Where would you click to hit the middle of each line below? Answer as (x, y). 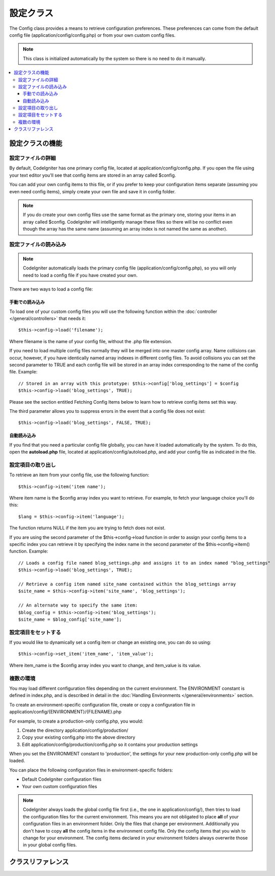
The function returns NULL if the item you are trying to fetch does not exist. (87, 528)
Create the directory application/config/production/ (75, 730)
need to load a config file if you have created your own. (80, 275)
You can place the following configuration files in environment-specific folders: (91, 770)
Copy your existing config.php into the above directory (79, 737)
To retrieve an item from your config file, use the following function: (79, 475)
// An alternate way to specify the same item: (78, 605)
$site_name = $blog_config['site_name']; (70, 619)
